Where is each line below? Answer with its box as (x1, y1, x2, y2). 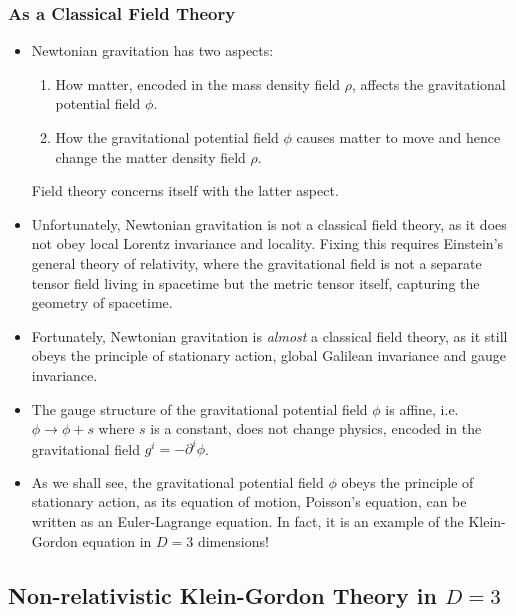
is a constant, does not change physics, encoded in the (150, 418, 482, 439)
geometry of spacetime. (31, 292, 173, 313)
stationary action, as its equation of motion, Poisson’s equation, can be (31, 491, 467, 512)
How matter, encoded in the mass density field (55, 73, 341, 94)
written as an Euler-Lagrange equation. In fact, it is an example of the (31, 511, 464, 531)
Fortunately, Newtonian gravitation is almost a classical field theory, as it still (31, 325, 508, 346)
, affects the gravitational (352, 73, 506, 94)
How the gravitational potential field (55, 127, 279, 147)
